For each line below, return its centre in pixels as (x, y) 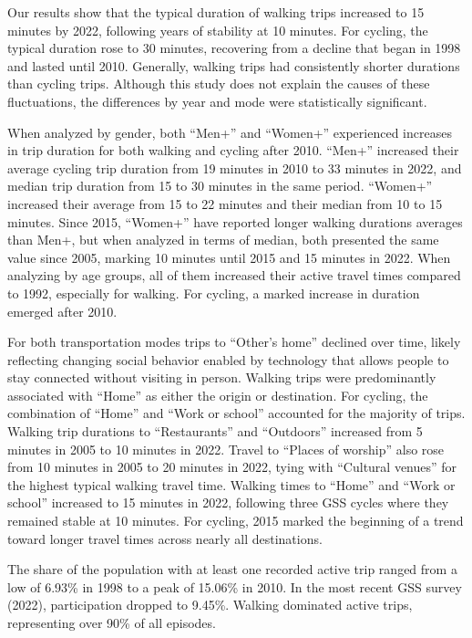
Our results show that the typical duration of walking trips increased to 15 (216, 12)
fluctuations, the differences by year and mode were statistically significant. (217, 101)
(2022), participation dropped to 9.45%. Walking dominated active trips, (210, 605)
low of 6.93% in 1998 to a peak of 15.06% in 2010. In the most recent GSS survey (235, 586)
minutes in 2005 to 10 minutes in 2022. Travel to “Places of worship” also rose (226, 449)
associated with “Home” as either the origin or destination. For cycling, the (218, 395)
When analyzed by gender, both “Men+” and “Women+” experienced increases (230, 132)
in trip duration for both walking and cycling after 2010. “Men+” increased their (233, 150)
